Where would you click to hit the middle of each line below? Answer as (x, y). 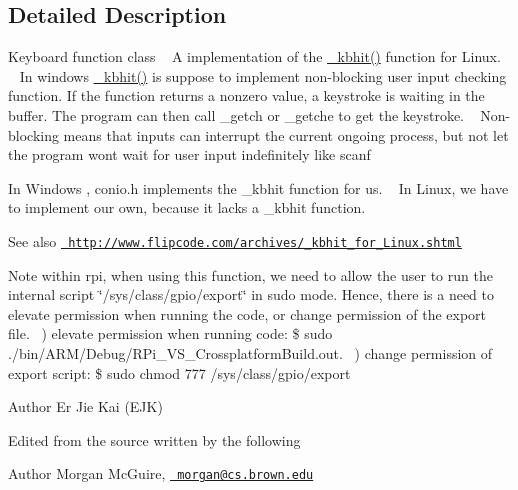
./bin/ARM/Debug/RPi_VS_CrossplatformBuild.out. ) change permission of (250, 352)
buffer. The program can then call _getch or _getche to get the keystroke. (236, 114)
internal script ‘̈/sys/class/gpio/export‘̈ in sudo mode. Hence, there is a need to (251, 294)
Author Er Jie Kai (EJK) (85, 406)
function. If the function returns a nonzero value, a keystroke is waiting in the (246, 95)
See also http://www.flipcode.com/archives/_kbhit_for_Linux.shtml (235, 240)
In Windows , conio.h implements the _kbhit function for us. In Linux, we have (258, 187)
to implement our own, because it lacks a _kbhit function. (187, 207)
